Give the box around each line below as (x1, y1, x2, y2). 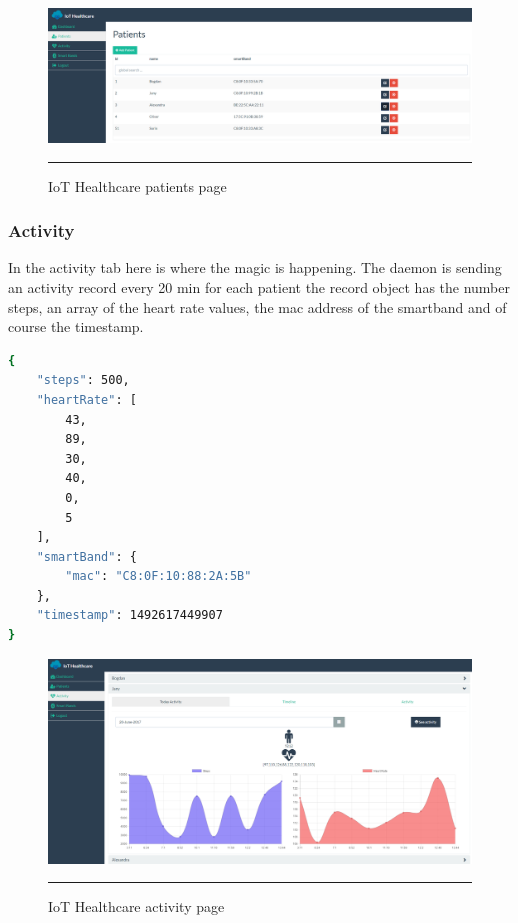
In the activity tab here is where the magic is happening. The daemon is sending (8, 257, 502, 278)
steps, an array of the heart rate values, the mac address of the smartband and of (8, 296, 507, 317)
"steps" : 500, (36, 373, 130, 388)
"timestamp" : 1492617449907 (36, 608, 223, 623)
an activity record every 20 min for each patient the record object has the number (8, 276, 510, 297)
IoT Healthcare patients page (48, 175, 227, 196)
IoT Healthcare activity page (48, 896, 225, 917)
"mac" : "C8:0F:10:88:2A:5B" (65, 569, 252, 584)
